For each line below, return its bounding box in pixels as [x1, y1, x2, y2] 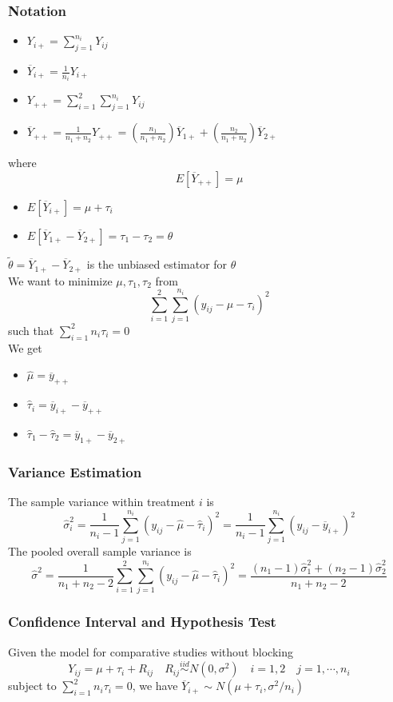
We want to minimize [8, 272, 113, 289]
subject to [8, 677, 57, 694]
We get [8, 339, 42, 356]
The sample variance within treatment [8, 493, 196, 509]
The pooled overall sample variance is [8, 543, 192, 560]
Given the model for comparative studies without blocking [8, 643, 293, 660]
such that [8, 321, 54, 338]
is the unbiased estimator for [86, 256, 228, 273]
